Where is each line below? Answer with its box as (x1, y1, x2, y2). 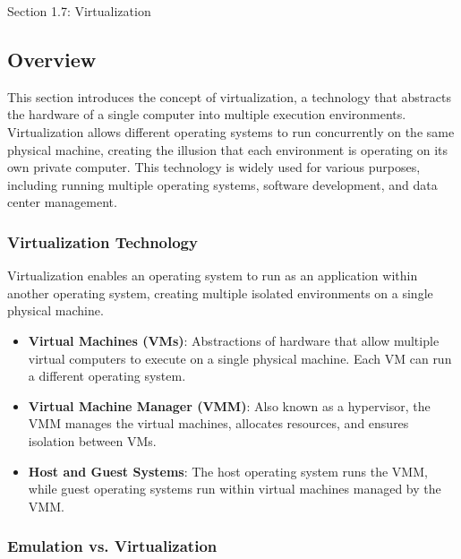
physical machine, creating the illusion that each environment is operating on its (7, 140, 448, 159)
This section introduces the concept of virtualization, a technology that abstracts (7, 87, 451, 106)
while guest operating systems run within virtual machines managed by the (28, 479, 441, 498)
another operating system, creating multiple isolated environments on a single (7, 283, 433, 302)
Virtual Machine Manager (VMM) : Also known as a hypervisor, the (28, 396, 431, 415)
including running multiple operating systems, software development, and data (7, 175, 438, 193)
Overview (7, 45, 97, 73)
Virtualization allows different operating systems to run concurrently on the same (7, 122, 455, 141)
